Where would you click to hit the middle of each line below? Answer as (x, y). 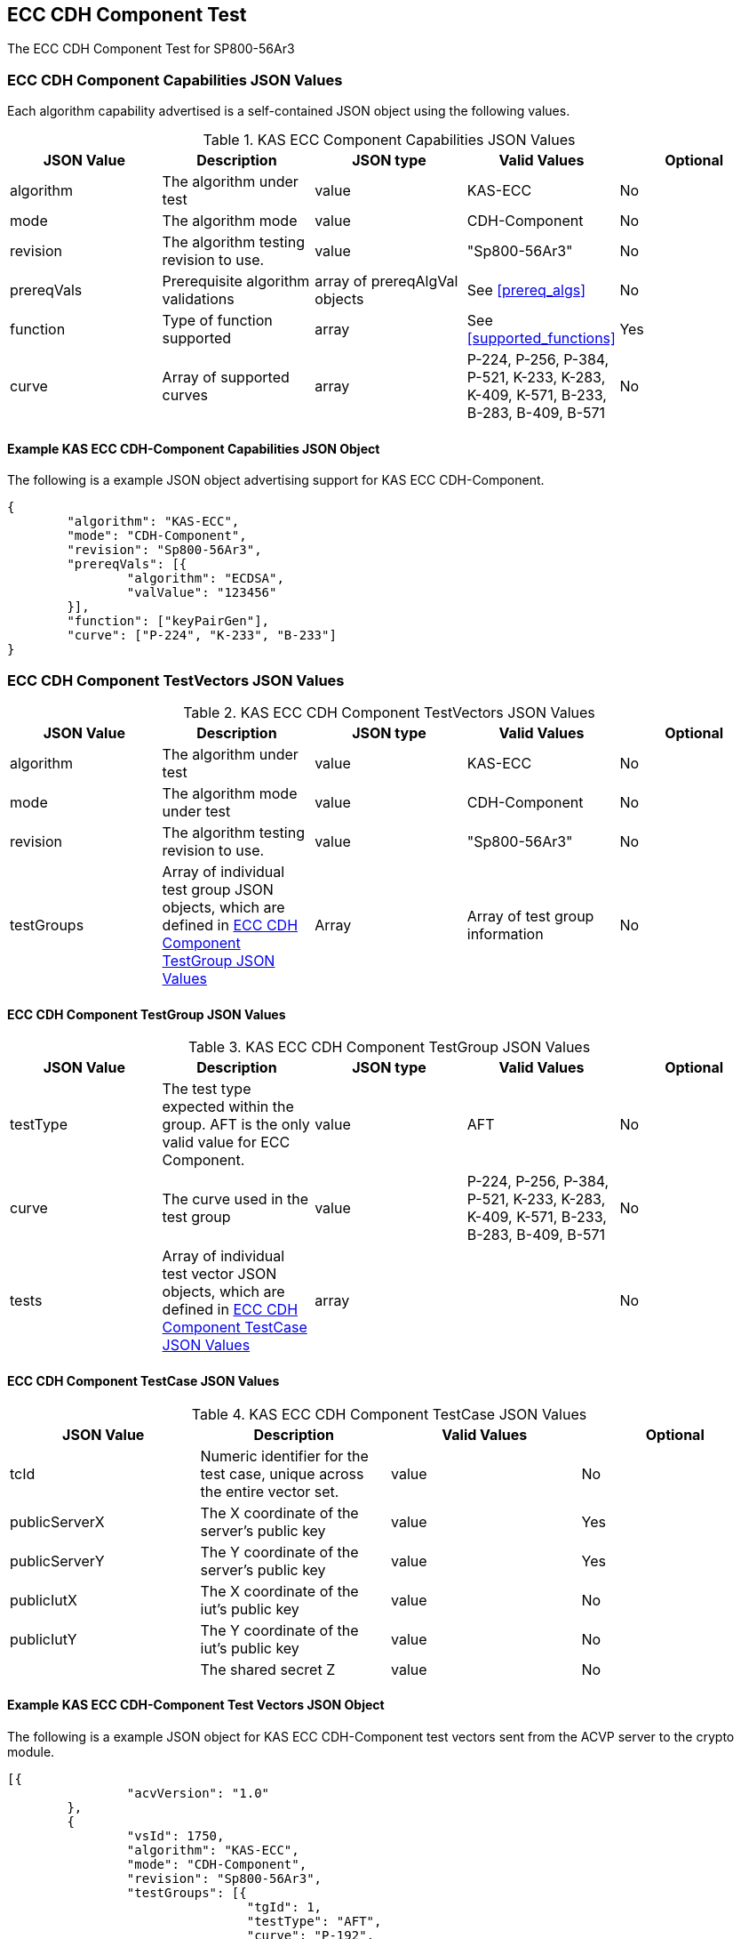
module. (31, 1751)
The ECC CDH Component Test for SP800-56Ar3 (151, 49)
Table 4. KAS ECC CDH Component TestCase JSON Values (389, 1414)
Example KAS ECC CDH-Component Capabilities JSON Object (194, 448)
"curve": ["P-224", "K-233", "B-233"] (202, 636)
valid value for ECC (226, 1142)
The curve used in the (235, 1199)
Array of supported (226, 378)
